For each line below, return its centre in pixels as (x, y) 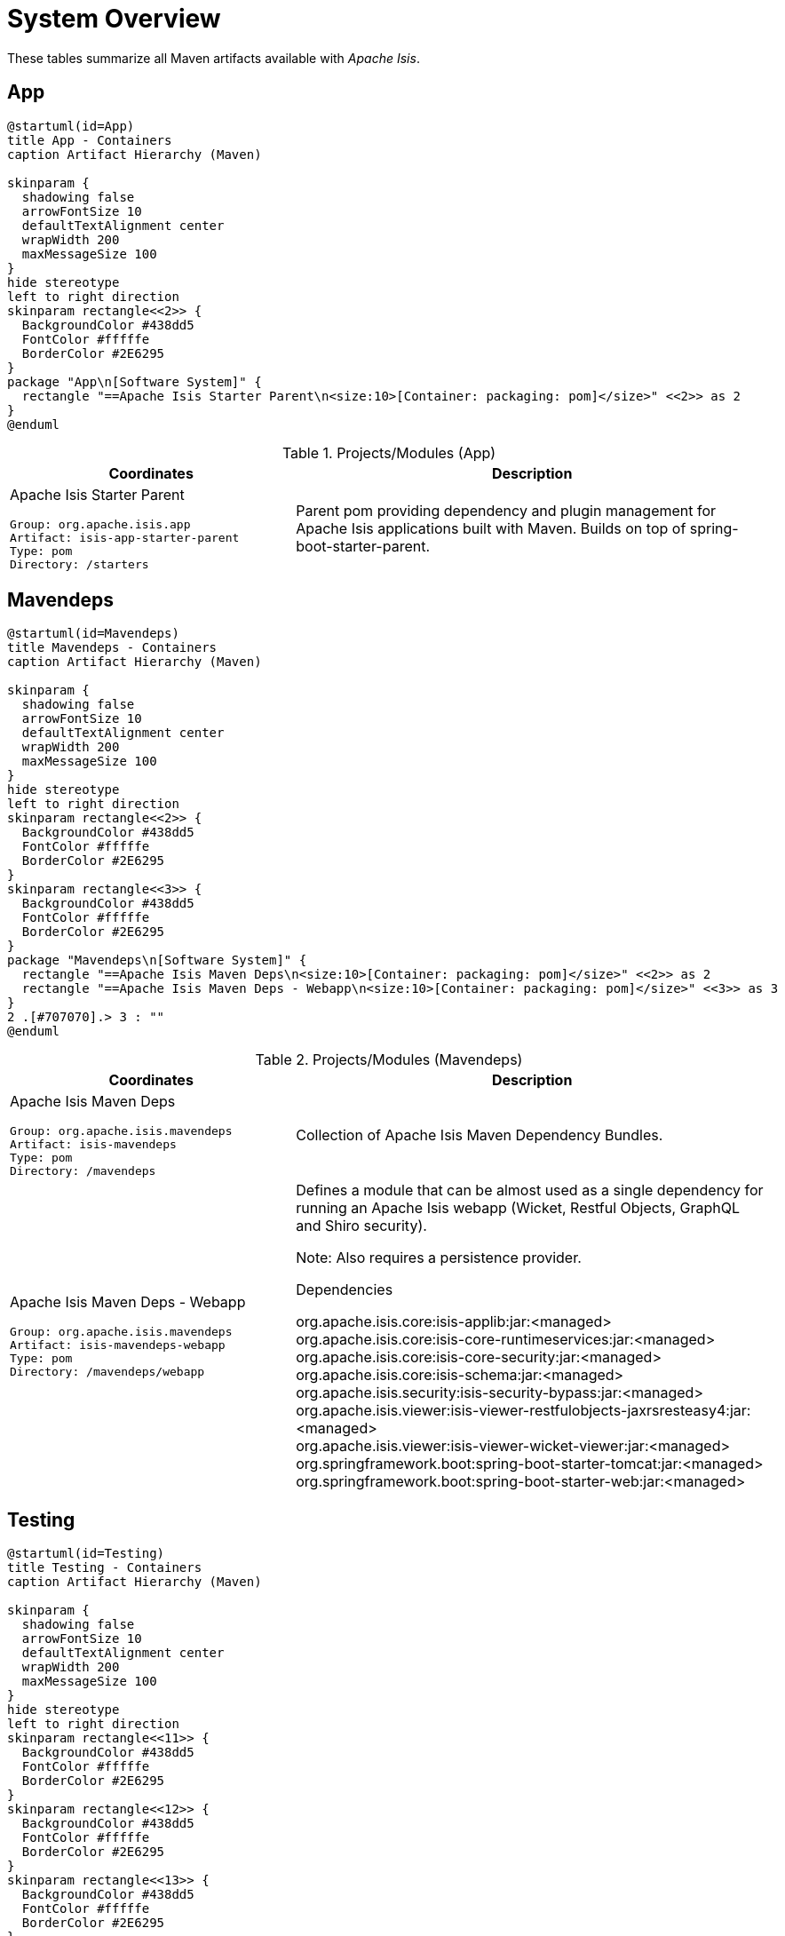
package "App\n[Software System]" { (135, 381)
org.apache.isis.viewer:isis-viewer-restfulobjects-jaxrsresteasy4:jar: (523, 1411)
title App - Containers (90, 140)
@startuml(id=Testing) (86, 1554)
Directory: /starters (79, 564)
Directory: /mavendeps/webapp (107, 1372)
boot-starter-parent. (363, 546)
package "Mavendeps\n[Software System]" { (157, 960)
